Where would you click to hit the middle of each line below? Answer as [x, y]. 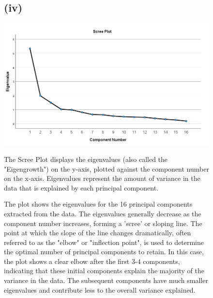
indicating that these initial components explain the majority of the [104, 271]
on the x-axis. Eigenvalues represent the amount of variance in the [102, 178]
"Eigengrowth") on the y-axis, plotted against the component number [106, 168]
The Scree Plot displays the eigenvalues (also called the [86, 159]
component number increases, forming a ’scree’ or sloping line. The [103, 223]
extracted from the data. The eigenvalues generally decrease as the [103, 213]
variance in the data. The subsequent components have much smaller [106, 280]
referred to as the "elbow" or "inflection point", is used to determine [104, 242]
